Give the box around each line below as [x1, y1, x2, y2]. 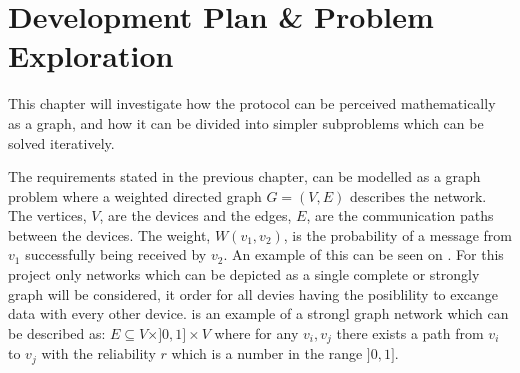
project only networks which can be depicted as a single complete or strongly [8, 264, 480, 285]
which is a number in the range [171, 343, 363, 364]
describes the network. [349, 185, 487, 206]
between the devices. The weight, [8, 224, 211, 245]
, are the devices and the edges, [99, 205, 292, 226]
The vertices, [8, 205, 87, 226]
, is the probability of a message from [283, 224, 512, 245]
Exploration [8, 35, 174, 76]
